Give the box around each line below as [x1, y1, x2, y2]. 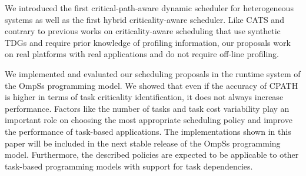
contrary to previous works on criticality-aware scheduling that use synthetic [5, 25, 281, 37]
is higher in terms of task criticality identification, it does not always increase [5, 91, 284, 103]
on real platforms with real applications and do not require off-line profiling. [5, 48, 279, 60]
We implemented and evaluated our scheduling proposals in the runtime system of [5, 67, 301, 79]
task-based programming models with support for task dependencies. [5, 160, 253, 172]
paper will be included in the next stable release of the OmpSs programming [5, 137, 281, 149]
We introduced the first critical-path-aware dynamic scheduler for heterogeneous [5, 2, 294, 14]
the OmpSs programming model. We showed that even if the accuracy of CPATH [5, 79, 298, 91]
